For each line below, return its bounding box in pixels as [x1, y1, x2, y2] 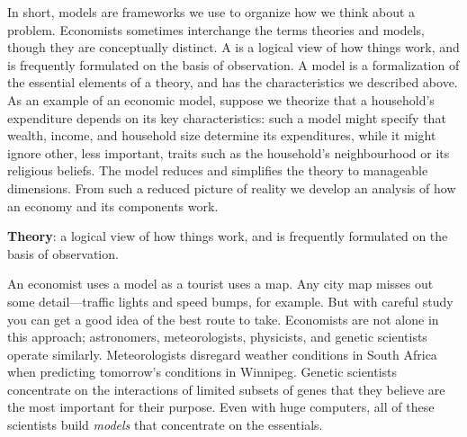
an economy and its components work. [7, 196, 219, 215]
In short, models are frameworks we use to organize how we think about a [7, 3, 416, 21]
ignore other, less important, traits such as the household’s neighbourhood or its [7, 143, 450, 162]
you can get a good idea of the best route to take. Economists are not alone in [7, 309, 439, 328]
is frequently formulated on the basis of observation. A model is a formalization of [7, 55, 460, 74]
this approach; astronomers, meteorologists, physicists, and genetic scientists [7, 327, 427, 346]
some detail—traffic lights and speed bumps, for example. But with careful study [7, 291, 454, 310]
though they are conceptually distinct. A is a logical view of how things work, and [7, 38, 460, 57]
